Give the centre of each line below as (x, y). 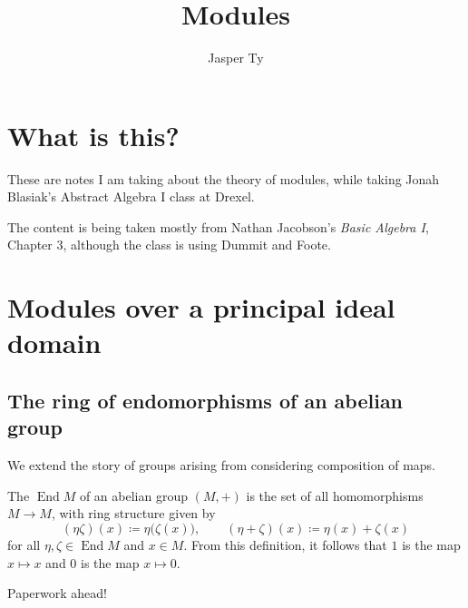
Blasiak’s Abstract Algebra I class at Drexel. (131, 196)
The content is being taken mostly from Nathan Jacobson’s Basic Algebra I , (218, 226)
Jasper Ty (236, 58)
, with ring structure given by (133, 513)
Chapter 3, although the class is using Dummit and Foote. (169, 245)
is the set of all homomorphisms (335, 495)
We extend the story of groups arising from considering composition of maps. (222, 465)
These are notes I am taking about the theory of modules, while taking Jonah (224, 178)
